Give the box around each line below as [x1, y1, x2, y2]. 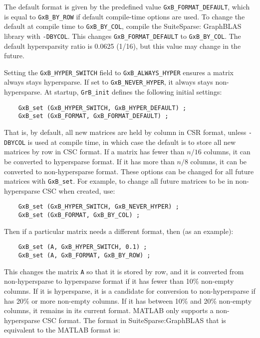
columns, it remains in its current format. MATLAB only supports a [4, 305, 214, 316]
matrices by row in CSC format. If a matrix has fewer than [4, 146, 185, 157]
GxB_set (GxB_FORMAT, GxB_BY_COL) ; [18, 212, 140, 219]
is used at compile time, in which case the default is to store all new [27, 136, 236, 147]
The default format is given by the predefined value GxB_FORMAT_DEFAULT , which [4, 1, 250, 11]
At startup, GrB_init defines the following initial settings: [44, 87, 222, 97]
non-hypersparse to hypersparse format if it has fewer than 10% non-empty [4, 276, 234, 286]
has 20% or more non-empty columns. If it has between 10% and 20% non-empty [4, 295, 252, 306]
